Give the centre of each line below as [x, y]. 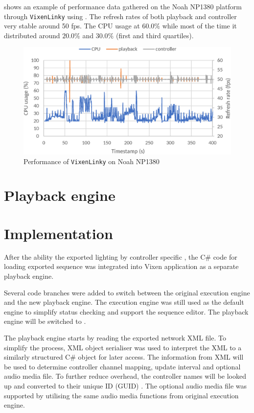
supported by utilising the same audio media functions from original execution [121, 395]
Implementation [58, 233]
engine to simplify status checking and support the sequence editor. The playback [126, 311]
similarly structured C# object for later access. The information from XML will [124, 357]
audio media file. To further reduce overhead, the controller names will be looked [125, 376]
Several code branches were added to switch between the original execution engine [127, 292]
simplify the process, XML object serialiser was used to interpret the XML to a [123, 347]
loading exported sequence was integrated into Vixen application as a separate [121, 266]
